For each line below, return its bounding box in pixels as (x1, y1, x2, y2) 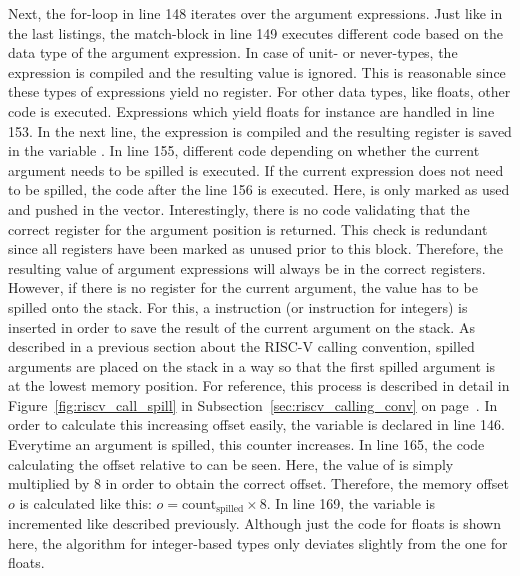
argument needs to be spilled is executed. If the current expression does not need (8, 159, 504, 180)
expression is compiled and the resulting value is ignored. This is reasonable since (8, 61, 506, 82)
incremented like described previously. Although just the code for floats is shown (8, 513, 501, 534)
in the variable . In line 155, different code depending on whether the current (8, 140, 480, 161)
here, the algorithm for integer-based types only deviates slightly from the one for (8, 532, 508, 553)
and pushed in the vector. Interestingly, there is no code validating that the (8, 198, 470, 219)
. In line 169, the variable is (266, 492, 435, 513)
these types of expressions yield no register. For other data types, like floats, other (8, 81, 511, 102)
